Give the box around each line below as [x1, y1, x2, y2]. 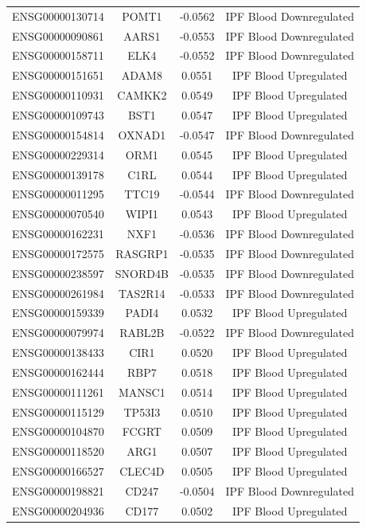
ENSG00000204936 [12, 502, 104, 519]
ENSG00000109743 [12, 106, 104, 123]
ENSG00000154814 [12, 126, 104, 143]
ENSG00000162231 [12, 225, 104, 242]
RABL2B [119, 324, 165, 341]
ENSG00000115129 [12, 403, 104, 420]
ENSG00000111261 [12, 383, 104, 400]
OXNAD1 [118, 126, 166, 143]
